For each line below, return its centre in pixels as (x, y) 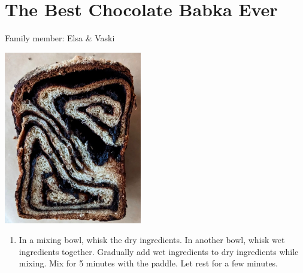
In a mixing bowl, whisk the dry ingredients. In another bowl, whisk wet (152, 240)
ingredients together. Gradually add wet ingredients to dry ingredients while (159, 251)
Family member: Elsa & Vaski (60, 38)
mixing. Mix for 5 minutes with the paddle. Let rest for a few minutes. (149, 263)
